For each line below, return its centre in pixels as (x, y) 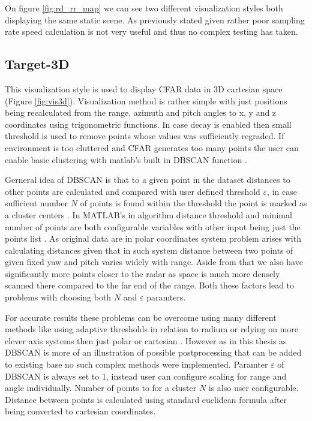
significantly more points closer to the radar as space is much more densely (142, 273)
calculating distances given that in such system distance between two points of (149, 250)
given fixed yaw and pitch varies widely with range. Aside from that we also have (154, 262)
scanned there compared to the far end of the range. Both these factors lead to (150, 285)
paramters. (166, 297)
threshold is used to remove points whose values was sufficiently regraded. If (145, 136)
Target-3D (37, 64)
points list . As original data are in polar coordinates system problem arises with (153, 238)
